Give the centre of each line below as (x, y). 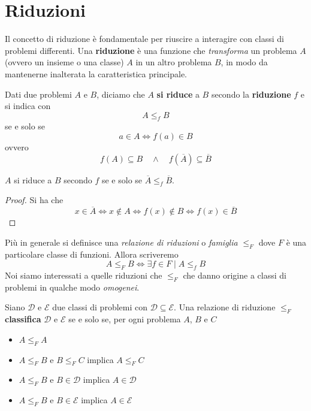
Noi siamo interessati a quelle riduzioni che (84, 275)
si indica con (28, 106)
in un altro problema (174, 62)
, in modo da (244, 62)
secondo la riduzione (251, 94)
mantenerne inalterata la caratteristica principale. (96, 73)
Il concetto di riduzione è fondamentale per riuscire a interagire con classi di (144, 39)
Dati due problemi (38, 94)
